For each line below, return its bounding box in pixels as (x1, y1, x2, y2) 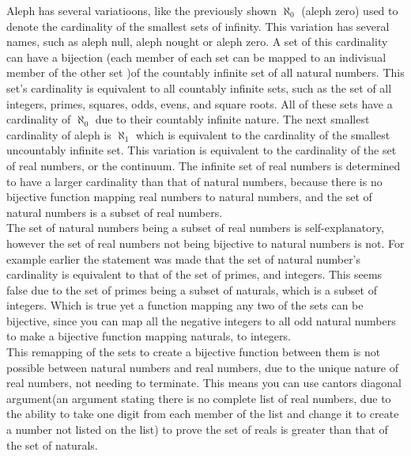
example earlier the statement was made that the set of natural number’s (6, 250, 361, 267)
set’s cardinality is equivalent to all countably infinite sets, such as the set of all (6, 79, 392, 96)
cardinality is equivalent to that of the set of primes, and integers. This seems (6, 266, 383, 283)
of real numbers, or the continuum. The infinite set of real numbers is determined (6, 157, 401, 173)
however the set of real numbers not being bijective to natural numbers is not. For (6, 234, 405, 251)
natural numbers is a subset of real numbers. (6, 203, 223, 220)
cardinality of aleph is (6, 126, 111, 142)
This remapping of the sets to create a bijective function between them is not (6, 344, 381, 360)
